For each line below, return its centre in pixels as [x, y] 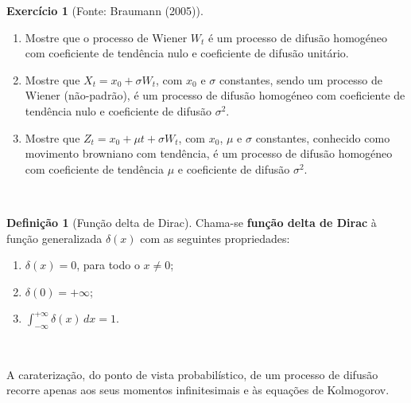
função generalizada [54, 238]
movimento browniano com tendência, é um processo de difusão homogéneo [209, 153]
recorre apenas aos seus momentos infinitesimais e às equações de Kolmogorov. [198, 390]
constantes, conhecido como [323, 137]
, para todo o [108, 265]
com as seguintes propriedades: [215, 238]
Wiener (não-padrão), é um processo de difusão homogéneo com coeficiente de [215, 95]
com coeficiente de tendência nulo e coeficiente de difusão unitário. [187, 53]
